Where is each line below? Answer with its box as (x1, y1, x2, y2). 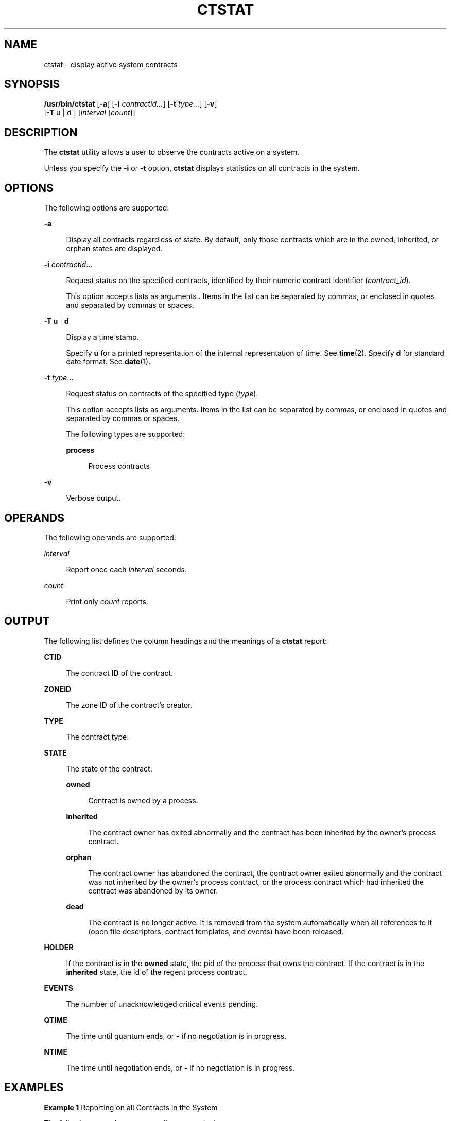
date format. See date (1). (66, 357, 151, 366)
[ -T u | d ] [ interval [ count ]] (44, 108, 135, 117)
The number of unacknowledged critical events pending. (66, 999, 258, 1008)
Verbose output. (66, 494, 121, 503)
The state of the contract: (66, 764, 152, 773)
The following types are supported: (66, 430, 185, 439)
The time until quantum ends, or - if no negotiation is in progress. (66, 1031, 287, 1040)
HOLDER (44, 942, 74, 952)
